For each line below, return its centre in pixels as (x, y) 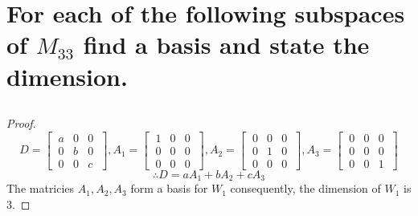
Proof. (21, 123)
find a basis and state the (226, 45)
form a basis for (169, 188)
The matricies (41, 188)
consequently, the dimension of (305, 188)
